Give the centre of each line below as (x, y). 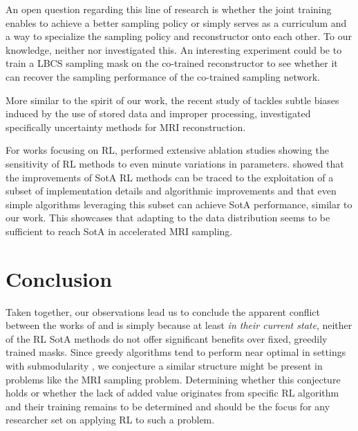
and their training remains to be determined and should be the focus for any (168, 406)
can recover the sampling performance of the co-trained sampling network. (163, 76)
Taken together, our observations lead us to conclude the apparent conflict (163, 311)
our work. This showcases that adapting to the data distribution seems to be (168, 218)
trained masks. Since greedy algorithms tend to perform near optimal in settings (176, 352)
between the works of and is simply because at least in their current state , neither (179, 325)
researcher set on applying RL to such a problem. (110, 420)
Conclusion (59, 278)
